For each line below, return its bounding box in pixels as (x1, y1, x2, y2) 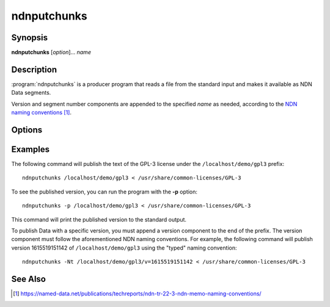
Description (11, 64, 57, 74)
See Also (11, 274, 46, 284)
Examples (11, 144, 50, 154)
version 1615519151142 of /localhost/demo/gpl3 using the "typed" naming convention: (11, 244, 237, 251)
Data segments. (11, 89, 51, 96)
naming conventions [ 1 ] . (11, 109, 72, 116)
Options (11, 125, 43, 135)
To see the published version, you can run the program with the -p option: (11, 188, 198, 195)
